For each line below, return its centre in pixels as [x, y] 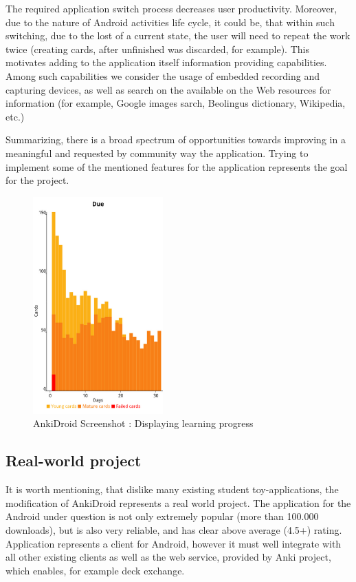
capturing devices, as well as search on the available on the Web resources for [168, 89]
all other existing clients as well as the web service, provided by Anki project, [168, 557]
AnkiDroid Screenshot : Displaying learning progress [143, 423]
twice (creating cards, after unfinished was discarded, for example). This [157, 49]
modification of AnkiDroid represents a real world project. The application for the [178, 502]
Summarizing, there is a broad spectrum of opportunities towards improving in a [176, 139]
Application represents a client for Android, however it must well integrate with [174, 543]
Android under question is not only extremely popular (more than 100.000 [162, 516]
